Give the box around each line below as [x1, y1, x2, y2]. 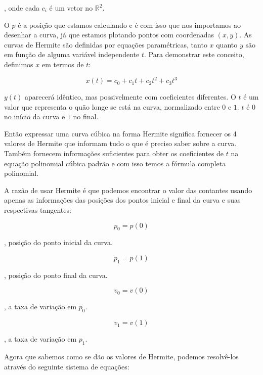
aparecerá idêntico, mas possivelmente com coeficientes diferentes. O [25, 91, 236, 102]
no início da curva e [4, 111, 65, 122]
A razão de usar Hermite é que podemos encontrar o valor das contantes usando [4, 184, 252, 195]
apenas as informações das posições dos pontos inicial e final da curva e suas [4, 195, 241, 205]
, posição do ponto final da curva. [4, 269, 108, 280]
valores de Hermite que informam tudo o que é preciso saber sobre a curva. [4, 138, 237, 149]
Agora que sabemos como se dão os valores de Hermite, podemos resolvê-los [4, 351, 239, 361]
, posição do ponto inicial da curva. [4, 237, 113, 248]
